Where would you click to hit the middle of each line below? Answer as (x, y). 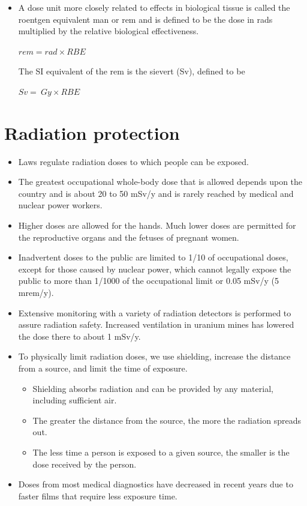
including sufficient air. (75, 400)
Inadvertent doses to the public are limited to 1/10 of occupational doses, (153, 257)
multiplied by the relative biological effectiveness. (109, 31)
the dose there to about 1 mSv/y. (79, 336)
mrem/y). (36, 293)
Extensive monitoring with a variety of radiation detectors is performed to (155, 312)
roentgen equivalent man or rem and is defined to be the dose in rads (145, 19)
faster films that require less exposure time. (98, 495)
